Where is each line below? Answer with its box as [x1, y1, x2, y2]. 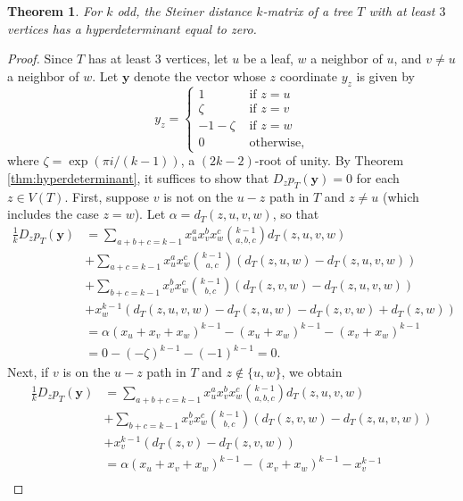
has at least [87, 49, 152, 68]
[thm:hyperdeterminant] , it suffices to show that [7, 168, 269, 187]
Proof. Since [7, 49, 73, 68]
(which [382, 187, 419, 205]
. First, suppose [64, 187, 150, 205]
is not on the [163, 187, 234, 205]
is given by [356, 66, 415, 85]
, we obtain [281, 363, 343, 381]
